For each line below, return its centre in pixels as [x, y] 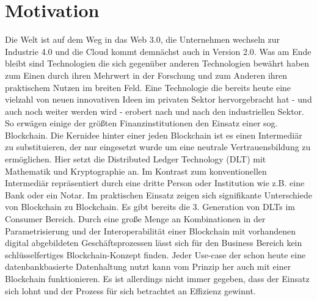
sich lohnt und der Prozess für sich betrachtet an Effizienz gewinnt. [130, 290]
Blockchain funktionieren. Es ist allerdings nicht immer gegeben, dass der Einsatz [157, 278]
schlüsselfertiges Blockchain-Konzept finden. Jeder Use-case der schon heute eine [155, 254]
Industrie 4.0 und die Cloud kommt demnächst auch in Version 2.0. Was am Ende [158, 51]
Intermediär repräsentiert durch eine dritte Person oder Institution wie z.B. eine [155, 183]
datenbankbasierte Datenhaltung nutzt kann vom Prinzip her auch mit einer [148, 267]
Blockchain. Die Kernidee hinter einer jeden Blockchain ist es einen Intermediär [154, 135]
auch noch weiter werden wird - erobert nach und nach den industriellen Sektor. [155, 111]
